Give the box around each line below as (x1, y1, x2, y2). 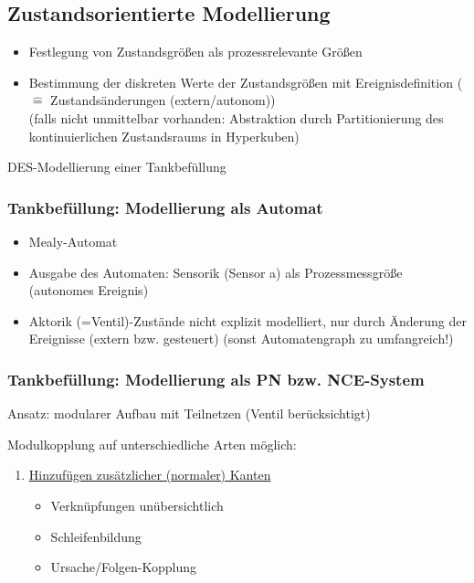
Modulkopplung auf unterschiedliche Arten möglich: (7, 434, 297, 453)
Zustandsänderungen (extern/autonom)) (50, 90, 276, 110)
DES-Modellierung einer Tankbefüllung (7, 157, 226, 176)
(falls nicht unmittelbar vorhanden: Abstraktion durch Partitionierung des (28, 108, 444, 127)
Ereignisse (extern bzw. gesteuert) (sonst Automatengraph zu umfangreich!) (28, 329, 454, 348)
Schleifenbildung (50, 526, 142, 546)
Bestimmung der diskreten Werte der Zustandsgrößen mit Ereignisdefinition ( (28, 72, 463, 91)
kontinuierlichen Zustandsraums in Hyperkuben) (28, 126, 300, 145)
